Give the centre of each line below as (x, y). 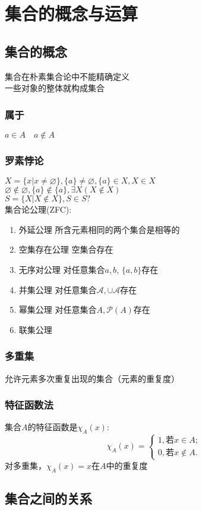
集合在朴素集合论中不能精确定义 (67, 76)
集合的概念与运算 (72, 13)
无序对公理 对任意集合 (62, 269)
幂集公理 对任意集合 (58, 310)
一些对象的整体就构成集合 (55, 88)
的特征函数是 (53, 427)
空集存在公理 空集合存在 (66, 249)
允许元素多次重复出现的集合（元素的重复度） (92, 378)
